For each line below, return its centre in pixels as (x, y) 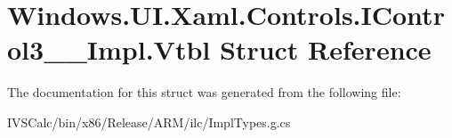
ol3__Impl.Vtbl (109, 49)
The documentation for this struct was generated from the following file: (204, 92)
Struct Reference (325, 49)
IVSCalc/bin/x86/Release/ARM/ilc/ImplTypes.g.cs (149, 122)
